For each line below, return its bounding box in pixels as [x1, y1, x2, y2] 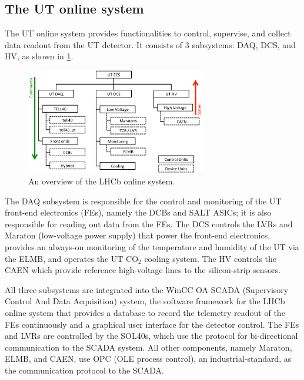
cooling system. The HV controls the [144, 252, 277, 264]
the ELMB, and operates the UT [5, 252, 123, 264]
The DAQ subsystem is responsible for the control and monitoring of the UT [5, 194, 282, 207]
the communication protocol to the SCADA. [5, 364, 164, 376]
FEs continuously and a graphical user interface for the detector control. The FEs [5, 318, 299, 330]
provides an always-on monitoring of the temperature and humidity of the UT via [5, 241, 299, 253]
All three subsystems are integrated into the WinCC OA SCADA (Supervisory [5, 283, 289, 295]
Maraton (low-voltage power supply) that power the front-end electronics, [5, 229, 270, 241]
